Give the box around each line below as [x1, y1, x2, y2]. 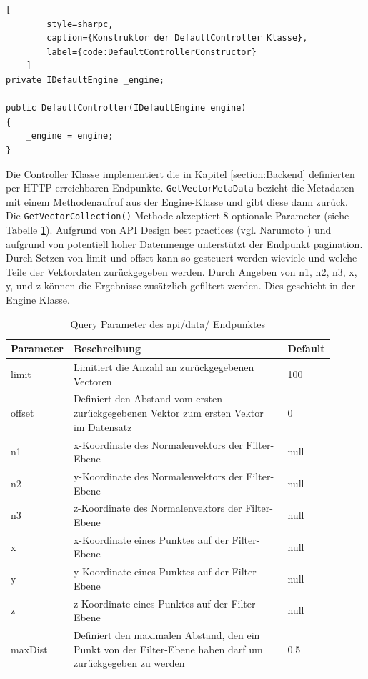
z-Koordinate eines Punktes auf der [73, 595, 228, 610]
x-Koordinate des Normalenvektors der [73, 437, 243, 452]
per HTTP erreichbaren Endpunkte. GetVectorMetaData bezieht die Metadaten [6, 180, 354, 195]
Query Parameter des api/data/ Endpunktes [70, 316, 266, 331]
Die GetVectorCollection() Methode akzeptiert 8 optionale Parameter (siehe [6, 208, 349, 223]
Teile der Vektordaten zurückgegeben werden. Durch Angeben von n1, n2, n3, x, [6, 264, 357, 279]
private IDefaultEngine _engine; [6, 74, 164, 85]
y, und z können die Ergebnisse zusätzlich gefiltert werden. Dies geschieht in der [6, 278, 355, 293]
